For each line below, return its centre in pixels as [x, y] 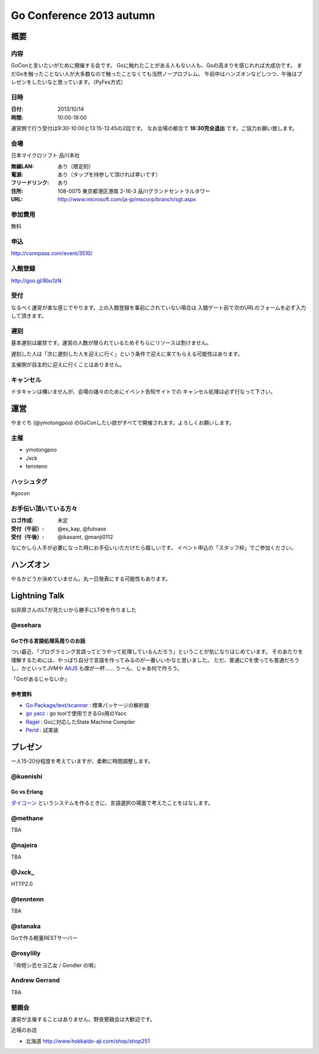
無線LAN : [22, 166]
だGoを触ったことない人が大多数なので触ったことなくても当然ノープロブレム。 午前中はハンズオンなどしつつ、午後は [154, 73]
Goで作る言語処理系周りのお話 [48, 641]
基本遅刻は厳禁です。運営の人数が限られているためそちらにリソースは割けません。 [111, 343]
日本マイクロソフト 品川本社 [45, 155]
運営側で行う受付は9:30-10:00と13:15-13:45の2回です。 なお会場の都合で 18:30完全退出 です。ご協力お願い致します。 [154, 128]
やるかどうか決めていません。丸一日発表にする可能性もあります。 [91, 579]
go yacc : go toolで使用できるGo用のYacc [76, 714]
